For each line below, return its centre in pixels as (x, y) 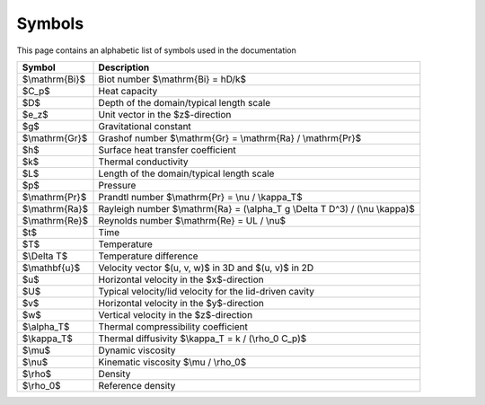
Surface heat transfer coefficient (168, 150)
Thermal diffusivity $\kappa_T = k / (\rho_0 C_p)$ (203, 339)
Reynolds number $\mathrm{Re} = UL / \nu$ (192, 220)
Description (124, 67)
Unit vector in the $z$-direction (165, 114)
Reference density (137, 385)
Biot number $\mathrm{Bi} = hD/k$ (172, 79)
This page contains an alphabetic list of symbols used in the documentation (156, 50)
